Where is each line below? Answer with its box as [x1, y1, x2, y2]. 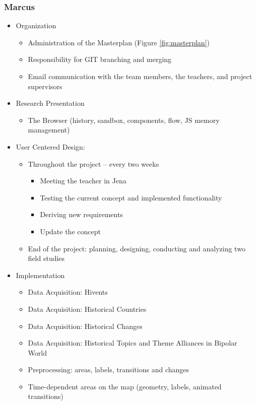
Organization [16, 20, 56, 31]
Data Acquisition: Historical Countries [28, 303, 147, 314]
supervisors [28, 81, 62, 91]
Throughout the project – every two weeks [28, 158, 159, 169]
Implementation [16, 269, 65, 280]
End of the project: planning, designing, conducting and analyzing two [28, 243, 245, 253]
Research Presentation [16, 98, 85, 108]
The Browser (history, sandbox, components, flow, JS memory [28, 114, 220, 125]
